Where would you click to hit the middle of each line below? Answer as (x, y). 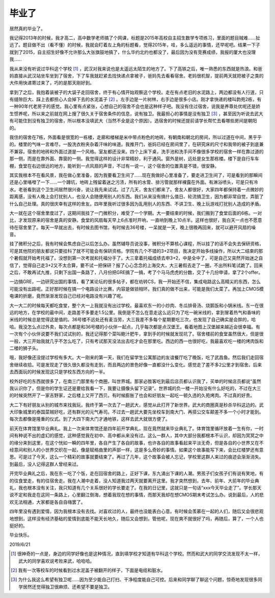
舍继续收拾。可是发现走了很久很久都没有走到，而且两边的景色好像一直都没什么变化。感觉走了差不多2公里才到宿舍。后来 (136, 365)
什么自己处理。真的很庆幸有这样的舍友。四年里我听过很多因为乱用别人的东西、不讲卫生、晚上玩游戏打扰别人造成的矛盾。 (136, 203)
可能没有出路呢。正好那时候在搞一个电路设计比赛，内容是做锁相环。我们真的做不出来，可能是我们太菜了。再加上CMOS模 (137, 289)
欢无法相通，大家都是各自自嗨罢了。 (47, 502)
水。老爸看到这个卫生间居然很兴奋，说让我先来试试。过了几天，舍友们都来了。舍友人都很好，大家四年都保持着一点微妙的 (136, 189)
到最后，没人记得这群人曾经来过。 (45, 464)
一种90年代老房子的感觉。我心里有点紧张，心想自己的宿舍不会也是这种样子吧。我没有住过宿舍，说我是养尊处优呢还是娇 (135, 107)
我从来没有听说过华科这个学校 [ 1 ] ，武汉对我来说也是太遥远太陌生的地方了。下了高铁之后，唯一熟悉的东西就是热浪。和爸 (136, 68)
